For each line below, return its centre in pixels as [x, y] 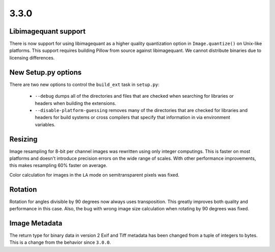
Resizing [23, 139]
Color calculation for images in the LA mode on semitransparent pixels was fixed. [94, 175]
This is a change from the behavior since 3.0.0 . [60, 242]
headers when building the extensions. [76, 103]
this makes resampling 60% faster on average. [58, 165]
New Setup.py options [46, 72]
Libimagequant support [48, 31]
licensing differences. [32, 58]
